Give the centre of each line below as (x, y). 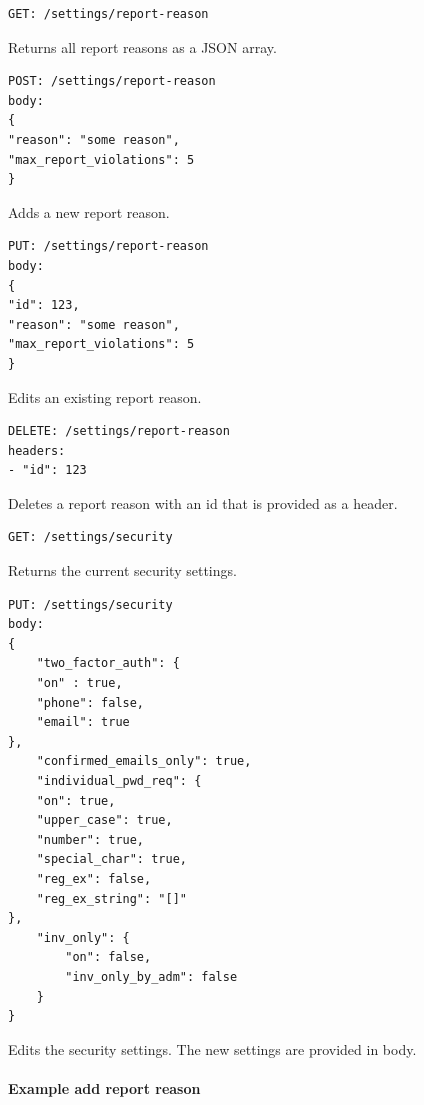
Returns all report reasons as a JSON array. (142, 46)
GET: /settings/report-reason (108, 14)
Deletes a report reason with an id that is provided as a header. (203, 502)
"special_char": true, (111, 859)
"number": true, (90, 839)
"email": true (83, 722)
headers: (37, 450)
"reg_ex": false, (94, 878)
